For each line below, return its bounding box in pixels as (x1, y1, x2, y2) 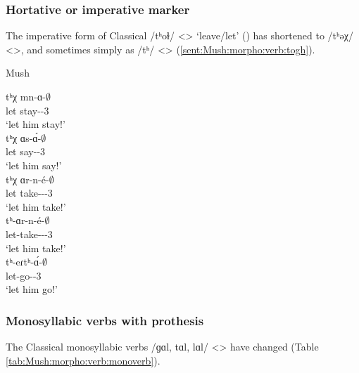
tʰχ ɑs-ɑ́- (6, 130, 42, 145)
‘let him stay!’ (6, 117, 65, 131)
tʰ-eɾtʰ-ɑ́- (6, 254, 43, 269)
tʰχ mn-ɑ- (6, 89, 46, 103)
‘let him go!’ (6, 282, 58, 296)
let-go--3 (6, 268, 42, 282)
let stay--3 (6, 103, 49, 117)
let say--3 (6, 144, 46, 159)
